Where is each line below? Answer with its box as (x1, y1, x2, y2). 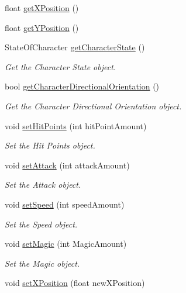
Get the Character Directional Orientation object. (5, 99, 182, 112)
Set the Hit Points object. (5, 139, 95, 151)
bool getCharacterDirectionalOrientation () (5, 80, 160, 92)
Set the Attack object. (5, 178, 81, 191)
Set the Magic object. (5, 257, 80, 269)
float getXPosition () (5, 2, 79, 13)
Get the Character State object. (5, 60, 116, 73)
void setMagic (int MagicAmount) (5, 237, 127, 250)
